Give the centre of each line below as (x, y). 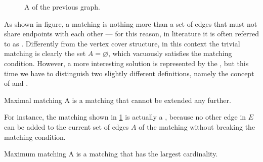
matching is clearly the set (45, 53)
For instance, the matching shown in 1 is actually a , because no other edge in (125, 117)
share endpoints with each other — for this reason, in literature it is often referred (131, 34)
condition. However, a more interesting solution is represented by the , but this (126, 63)
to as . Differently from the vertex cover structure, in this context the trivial (122, 43)
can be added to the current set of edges (67, 126)
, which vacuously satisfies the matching (170, 53)
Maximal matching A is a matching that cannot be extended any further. (118, 100)
